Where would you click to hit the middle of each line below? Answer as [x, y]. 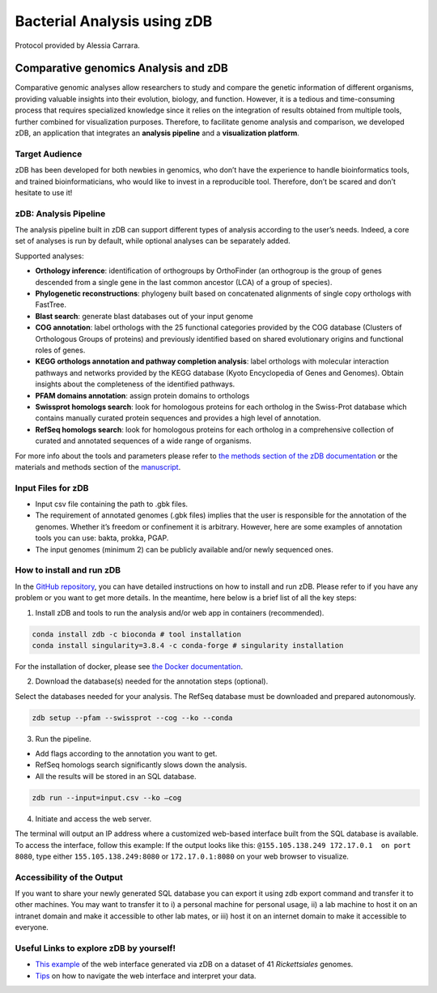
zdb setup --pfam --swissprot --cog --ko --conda [132, 718]
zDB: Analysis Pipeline [60, 213]
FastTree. [51, 305]
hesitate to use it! [44, 192]
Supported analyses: [49, 256]
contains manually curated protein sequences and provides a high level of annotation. [178, 418]
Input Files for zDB [52, 488]
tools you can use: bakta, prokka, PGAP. [102, 538]
